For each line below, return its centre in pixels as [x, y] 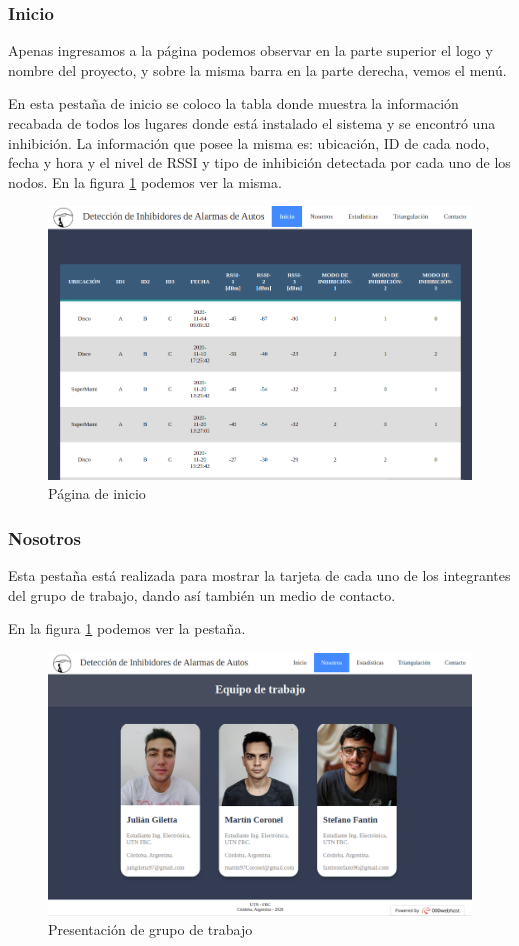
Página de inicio [97, 493]
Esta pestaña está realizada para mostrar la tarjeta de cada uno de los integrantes [259, 575]
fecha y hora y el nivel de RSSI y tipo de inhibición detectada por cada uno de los [259, 162]
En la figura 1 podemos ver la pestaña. [127, 628]
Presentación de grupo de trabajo [150, 929]
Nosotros [44, 537]
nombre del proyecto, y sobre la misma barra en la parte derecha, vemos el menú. [257, 69]
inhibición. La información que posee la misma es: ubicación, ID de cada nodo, [249, 142]
